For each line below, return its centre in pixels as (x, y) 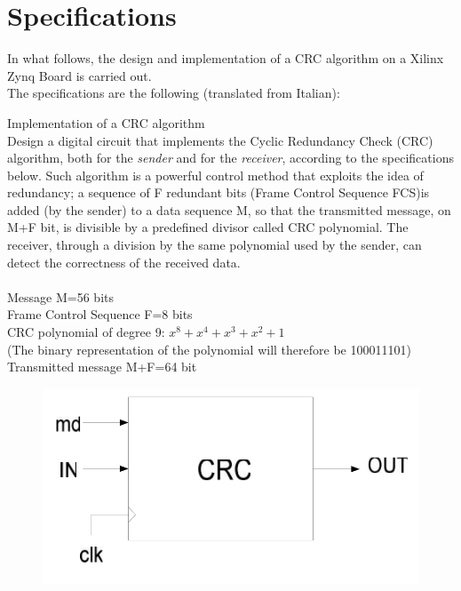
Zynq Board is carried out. (79, 75)
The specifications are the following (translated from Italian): (174, 93)
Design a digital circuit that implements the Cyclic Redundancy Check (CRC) (220, 140)
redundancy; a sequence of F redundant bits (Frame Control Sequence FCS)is (219, 192)
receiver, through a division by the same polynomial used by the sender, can (215, 245)
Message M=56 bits (60, 296)
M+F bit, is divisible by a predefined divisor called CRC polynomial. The (208, 227)
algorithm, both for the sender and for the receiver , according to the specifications (230, 158)
